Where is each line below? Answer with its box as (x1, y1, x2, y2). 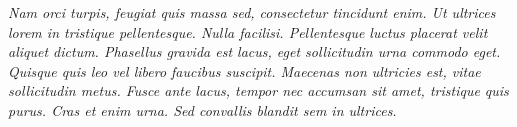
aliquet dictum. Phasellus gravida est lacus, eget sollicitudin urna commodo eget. (8, 41, 501, 62)
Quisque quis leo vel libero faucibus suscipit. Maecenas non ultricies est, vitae (8, 60, 481, 81)
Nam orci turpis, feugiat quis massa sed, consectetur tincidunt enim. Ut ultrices (8, 2, 496, 22)
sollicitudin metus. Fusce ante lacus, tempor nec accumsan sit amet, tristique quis (8, 80, 509, 101)
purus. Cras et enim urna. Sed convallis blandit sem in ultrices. (8, 99, 397, 120)
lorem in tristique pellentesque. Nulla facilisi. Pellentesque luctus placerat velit (8, 21, 488, 42)
